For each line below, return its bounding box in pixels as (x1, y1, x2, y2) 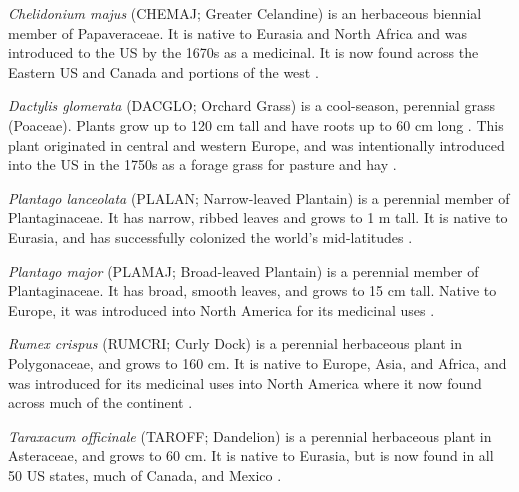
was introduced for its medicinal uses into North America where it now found (8, 372, 482, 393)
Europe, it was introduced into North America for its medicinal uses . (8, 299, 435, 320)
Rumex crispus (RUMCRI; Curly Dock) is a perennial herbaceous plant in (8, 333, 463, 354)
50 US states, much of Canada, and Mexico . (8, 464, 282, 485)
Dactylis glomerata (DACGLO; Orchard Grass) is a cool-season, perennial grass (8, 95, 495, 116)
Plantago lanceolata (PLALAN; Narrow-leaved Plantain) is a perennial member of (8, 187, 510, 208)
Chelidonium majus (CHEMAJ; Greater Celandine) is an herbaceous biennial (8, 3, 482, 23)
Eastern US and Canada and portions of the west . (8, 61, 319, 82)
